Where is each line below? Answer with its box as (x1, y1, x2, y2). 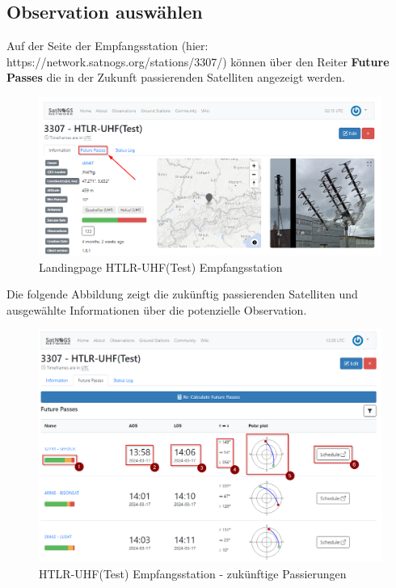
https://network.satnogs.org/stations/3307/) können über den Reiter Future (6, 53, 390, 70)
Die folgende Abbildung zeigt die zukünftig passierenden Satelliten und (6, 286, 358, 302)
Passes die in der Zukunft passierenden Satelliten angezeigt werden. (6, 69, 345, 86)
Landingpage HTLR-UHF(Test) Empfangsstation (39, 258, 283, 275)
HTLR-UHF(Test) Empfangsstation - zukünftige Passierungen (39, 565, 347, 582)
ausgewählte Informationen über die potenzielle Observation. (6, 301, 307, 318)
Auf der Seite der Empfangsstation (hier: (6, 37, 209, 54)
